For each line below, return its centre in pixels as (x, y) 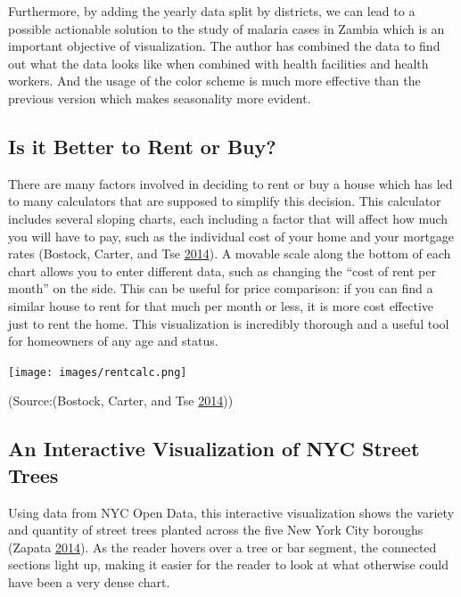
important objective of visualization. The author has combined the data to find (224, 46)
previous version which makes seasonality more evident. (160, 98)
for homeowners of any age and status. (113, 341)
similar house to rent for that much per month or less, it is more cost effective (221, 305)
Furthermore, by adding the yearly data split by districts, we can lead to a (212, 11)
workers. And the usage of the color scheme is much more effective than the (214, 81)
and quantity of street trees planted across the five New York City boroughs (216, 530)
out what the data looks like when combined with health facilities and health (218, 63)
